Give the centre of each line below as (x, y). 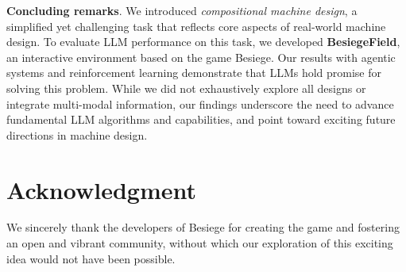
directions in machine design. (77, 134)
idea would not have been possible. (91, 258)
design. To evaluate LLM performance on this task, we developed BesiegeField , (203, 42)
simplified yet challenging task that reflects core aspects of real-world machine (196, 26)
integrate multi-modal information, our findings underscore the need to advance (200, 103)
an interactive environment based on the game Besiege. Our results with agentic (201, 57)
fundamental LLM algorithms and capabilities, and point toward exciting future (201, 119)
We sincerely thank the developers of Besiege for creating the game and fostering (203, 227)
